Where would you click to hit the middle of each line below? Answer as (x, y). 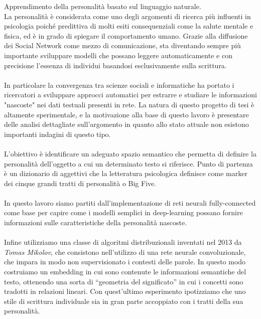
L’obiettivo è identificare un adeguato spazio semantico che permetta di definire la (130, 153)
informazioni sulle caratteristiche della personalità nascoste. (96, 222)
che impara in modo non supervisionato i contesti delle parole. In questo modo (125, 262)
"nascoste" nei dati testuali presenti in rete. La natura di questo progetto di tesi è (129, 104)
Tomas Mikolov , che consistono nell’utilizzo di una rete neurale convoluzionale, (125, 252)
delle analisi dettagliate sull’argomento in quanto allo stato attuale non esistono (126, 124)
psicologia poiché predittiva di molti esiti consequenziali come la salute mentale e (129, 26)
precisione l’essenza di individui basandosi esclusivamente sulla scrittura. (115, 65)
